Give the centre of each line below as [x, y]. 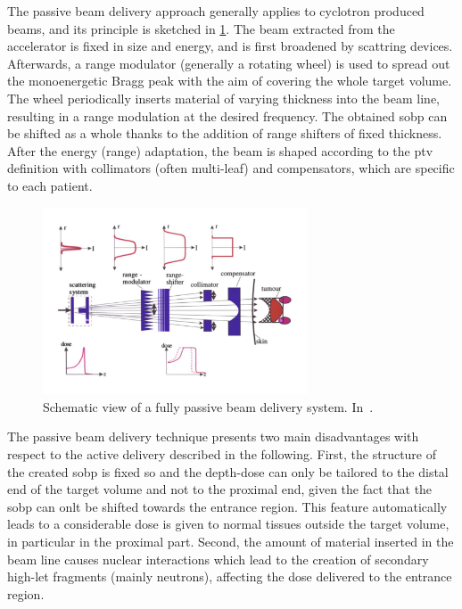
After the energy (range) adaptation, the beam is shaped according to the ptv [220, 150]
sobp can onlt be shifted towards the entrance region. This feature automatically [227, 506]
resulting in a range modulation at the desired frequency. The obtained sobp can [227, 115]
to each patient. [50, 185]
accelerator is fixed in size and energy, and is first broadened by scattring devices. [230, 46]
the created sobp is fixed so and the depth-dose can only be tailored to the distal [228, 471]
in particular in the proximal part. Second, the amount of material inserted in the [231, 542]
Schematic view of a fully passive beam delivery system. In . [208, 406]
